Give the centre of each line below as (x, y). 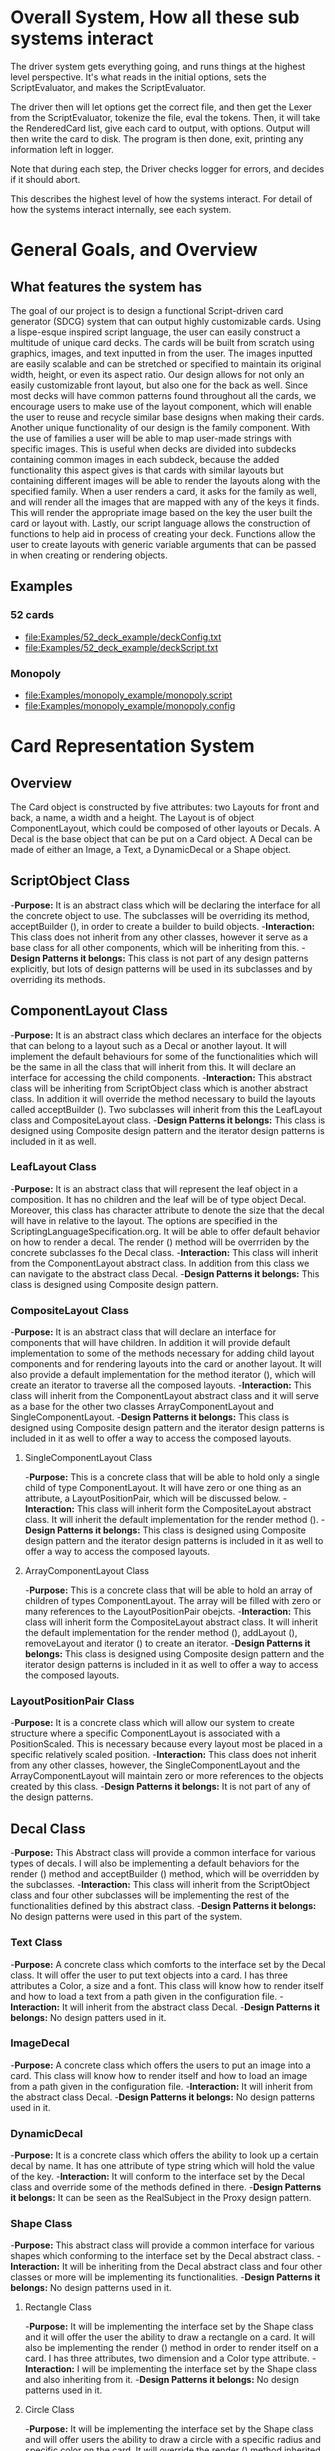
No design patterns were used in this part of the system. (126, 1917)
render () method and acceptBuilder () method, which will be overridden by (165, 1874)
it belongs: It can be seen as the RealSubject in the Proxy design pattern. (161, 2198)
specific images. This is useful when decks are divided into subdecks (153, 448)
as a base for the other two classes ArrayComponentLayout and (142, 1407)
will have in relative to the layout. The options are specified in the (144, 1220)
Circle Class (49, 2410)
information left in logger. (62, 149)
